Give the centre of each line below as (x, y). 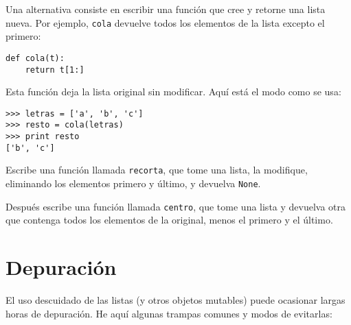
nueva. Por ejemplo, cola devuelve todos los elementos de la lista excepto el (165, 22)
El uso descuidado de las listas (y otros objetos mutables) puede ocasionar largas (175, 300)
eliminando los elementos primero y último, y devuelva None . (133, 183)
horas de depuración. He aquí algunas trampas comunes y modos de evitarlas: (169, 313)
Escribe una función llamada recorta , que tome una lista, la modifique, (157, 170)
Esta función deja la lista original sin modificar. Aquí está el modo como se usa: (173, 92)
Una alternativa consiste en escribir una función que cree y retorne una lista (166, 9)
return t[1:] (55, 70)
